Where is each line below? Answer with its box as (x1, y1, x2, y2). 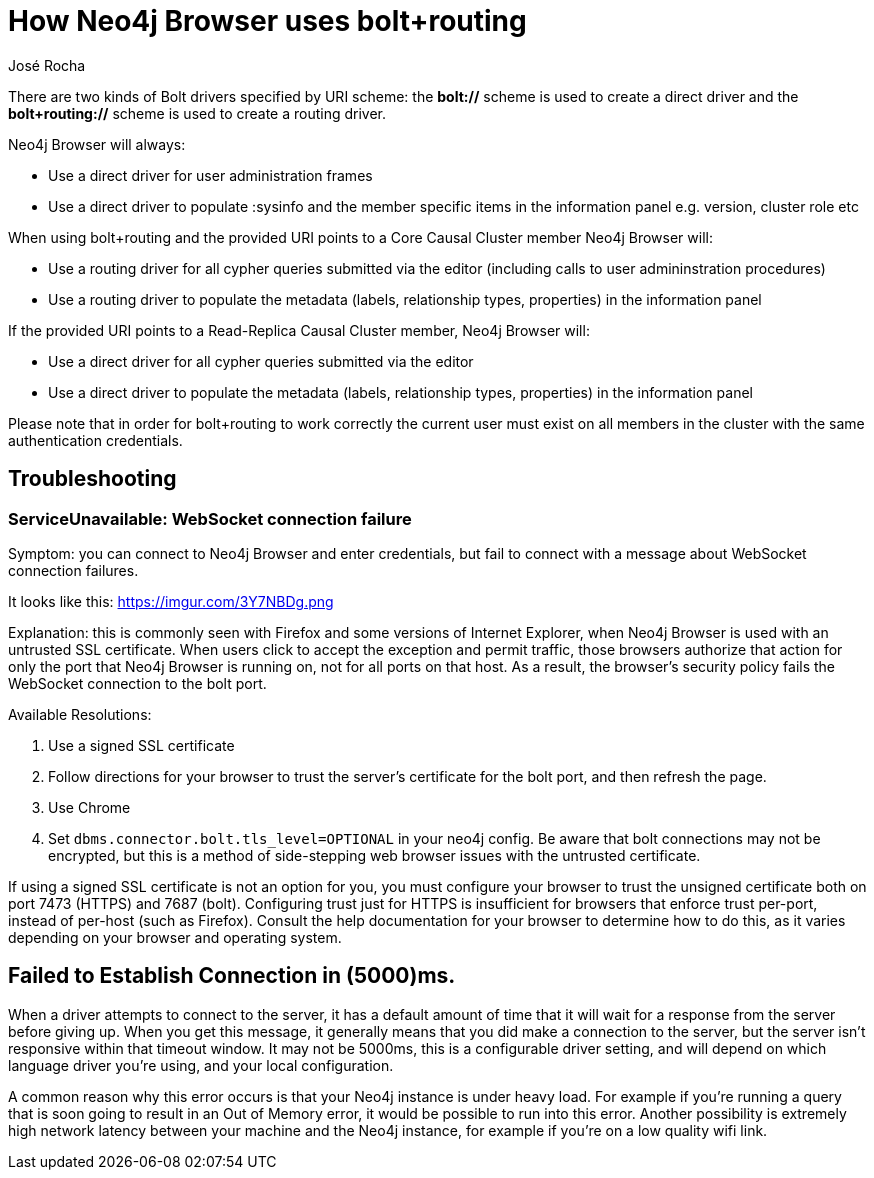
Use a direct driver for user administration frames (48, 166, 373, 184)
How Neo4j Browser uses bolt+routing (8, 4, 527, 38)
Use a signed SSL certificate (48, 736, 235, 754)
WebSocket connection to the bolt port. (8, 674, 267, 692)
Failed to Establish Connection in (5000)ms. (8, 963, 456, 989)
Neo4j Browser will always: (8, 135, 186, 153)
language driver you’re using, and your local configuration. (8, 1056, 394, 1074)
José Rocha (8, 56, 86, 74)
